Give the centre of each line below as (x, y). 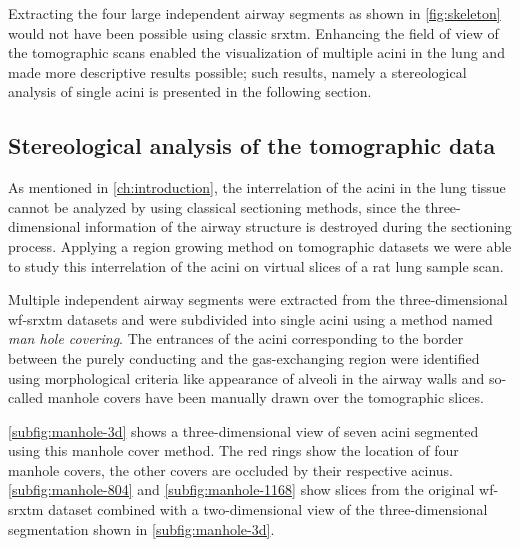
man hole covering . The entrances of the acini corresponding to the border (236, 338)
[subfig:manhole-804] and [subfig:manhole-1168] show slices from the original (241, 489)
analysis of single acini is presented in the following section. (190, 91)
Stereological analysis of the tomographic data (252, 145)
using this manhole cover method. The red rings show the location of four (233, 450)
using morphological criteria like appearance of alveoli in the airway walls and (246, 377)
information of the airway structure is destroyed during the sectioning (298, 226)
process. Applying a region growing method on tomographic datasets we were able (260, 245)
